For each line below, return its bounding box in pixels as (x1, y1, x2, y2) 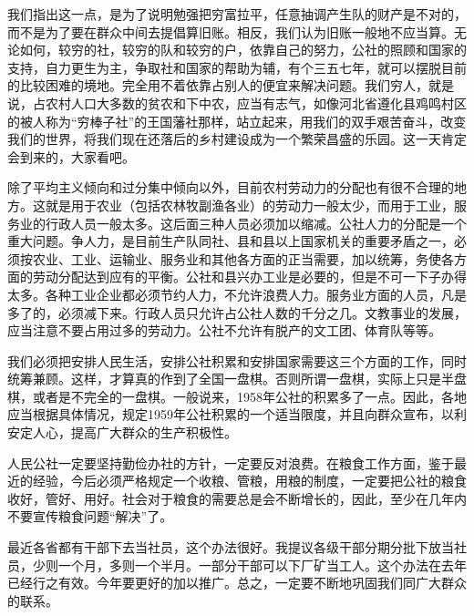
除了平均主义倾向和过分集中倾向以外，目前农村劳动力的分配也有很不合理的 (7, 178, 454, 197)
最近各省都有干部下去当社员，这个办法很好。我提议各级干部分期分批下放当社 (7, 538, 467, 557)
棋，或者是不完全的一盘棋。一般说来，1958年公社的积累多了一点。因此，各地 (7, 386, 467, 406)
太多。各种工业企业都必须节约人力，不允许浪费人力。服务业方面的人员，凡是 (7, 284, 467, 303)
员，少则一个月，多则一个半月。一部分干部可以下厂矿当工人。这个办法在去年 (7, 555, 467, 574)
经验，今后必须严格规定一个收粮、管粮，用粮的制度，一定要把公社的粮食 (32, 471, 467, 490)
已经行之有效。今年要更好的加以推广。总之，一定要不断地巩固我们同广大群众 (7, 573, 467, 592)
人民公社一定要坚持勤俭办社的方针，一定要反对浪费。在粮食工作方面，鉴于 (7, 453, 454, 472)
